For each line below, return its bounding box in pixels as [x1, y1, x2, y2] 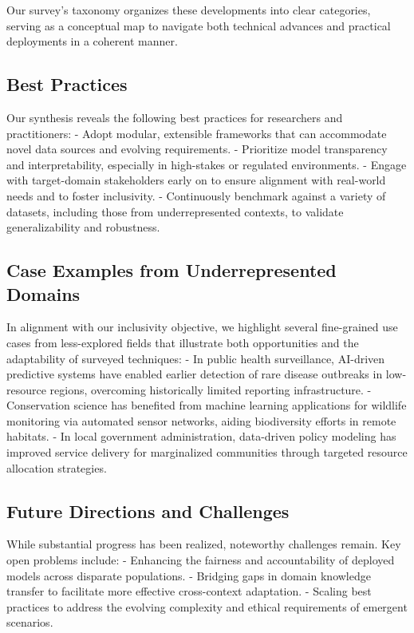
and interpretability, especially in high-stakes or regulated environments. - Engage [6, 156, 407, 172]
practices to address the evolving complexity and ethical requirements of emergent [6, 598, 408, 615]
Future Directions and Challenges [6, 498, 290, 523]
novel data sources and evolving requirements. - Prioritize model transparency [6, 140, 388, 157]
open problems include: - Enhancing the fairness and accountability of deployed [6, 552, 395, 568]
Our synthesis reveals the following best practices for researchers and [6, 109, 343, 125]
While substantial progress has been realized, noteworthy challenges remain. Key [6, 536, 401, 552]
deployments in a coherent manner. [6, 33, 178, 49]
